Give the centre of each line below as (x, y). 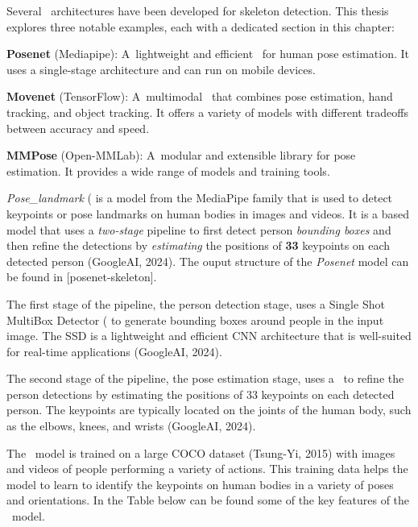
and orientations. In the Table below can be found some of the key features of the (208, 500)
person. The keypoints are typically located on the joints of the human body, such (209, 410)
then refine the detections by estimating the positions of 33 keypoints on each (199, 245)
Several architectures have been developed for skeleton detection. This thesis (198, 10)
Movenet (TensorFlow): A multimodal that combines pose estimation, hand (200, 96)
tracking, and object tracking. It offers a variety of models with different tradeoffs (207, 112)
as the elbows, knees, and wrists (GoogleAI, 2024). (131, 426)
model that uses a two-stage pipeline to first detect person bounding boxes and (199, 229)
